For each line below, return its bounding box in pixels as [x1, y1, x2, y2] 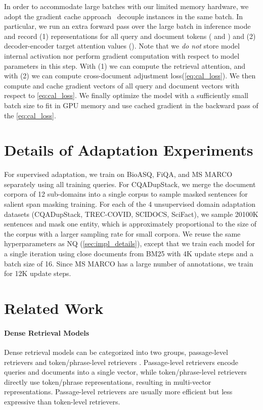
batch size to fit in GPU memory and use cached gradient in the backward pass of [4, 100, 258, 110]
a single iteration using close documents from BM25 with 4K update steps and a [4, 248, 254, 258]
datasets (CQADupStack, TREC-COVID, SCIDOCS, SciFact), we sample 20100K [4, 208, 258, 219]
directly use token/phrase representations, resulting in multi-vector [4, 376, 211, 387]
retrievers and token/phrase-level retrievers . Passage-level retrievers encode [4, 356, 239, 367]
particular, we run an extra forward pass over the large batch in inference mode [4, 21, 251, 31]
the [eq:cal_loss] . [4, 110, 56, 120]
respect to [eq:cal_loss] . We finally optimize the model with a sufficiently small [4, 90, 249, 101]
